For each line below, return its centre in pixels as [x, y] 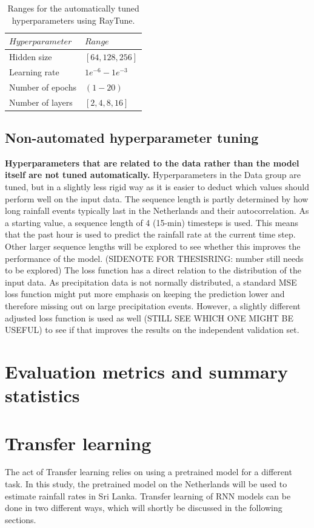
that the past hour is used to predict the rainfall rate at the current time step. [150, 234]
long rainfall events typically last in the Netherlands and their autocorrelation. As [157, 211]
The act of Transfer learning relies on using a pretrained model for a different [149, 472]
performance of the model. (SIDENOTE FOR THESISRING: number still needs [154, 258]
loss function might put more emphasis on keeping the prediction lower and [145, 294]
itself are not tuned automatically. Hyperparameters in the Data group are [153, 175]
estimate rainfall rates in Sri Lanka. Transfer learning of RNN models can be [148, 495]
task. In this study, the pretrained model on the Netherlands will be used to [146, 484]
